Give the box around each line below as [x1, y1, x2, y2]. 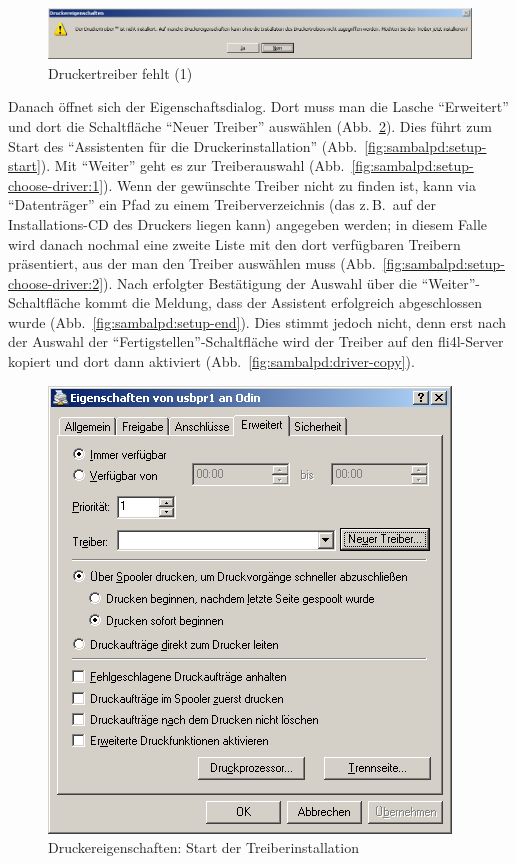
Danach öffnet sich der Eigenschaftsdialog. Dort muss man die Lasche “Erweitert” [8, 96, 509, 117]
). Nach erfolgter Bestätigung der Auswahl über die [103, 272, 417, 293]
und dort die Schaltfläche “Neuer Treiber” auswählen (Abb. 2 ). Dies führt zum [8, 115, 492, 136]
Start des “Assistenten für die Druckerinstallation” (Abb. [8, 135, 358, 156]
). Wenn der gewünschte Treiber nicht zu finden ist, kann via [103, 174, 476, 195]
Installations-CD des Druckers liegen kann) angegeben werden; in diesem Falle [8, 213, 488, 234]
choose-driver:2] [8, 272, 104, 293]
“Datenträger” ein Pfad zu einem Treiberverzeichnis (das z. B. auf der [8, 194, 436, 215]
